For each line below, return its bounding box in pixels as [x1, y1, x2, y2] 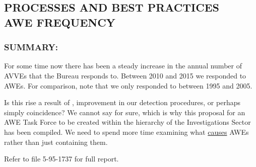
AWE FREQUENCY [4, 14, 115, 30]
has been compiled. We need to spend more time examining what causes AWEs [4, 126, 249, 137]
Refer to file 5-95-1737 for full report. [4, 153, 119, 164]
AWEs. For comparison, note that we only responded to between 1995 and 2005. [4, 80, 252, 91]
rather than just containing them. [4, 136, 108, 147]
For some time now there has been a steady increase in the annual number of [4, 60, 242, 71]
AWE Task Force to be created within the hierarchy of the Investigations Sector [4, 117, 251, 127]
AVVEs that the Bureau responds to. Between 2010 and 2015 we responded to [4, 70, 246, 80]
